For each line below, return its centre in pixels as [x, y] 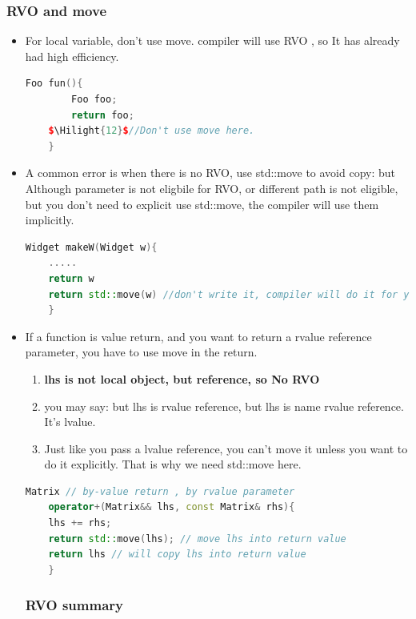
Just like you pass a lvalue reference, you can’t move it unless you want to [226, 448]
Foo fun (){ [54, 84]
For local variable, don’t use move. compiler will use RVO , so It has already [212, 40]
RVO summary [74, 605]
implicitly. [50, 220]
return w [71, 278]
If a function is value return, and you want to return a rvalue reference [198, 336]
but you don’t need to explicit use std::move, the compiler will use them [202, 204]
